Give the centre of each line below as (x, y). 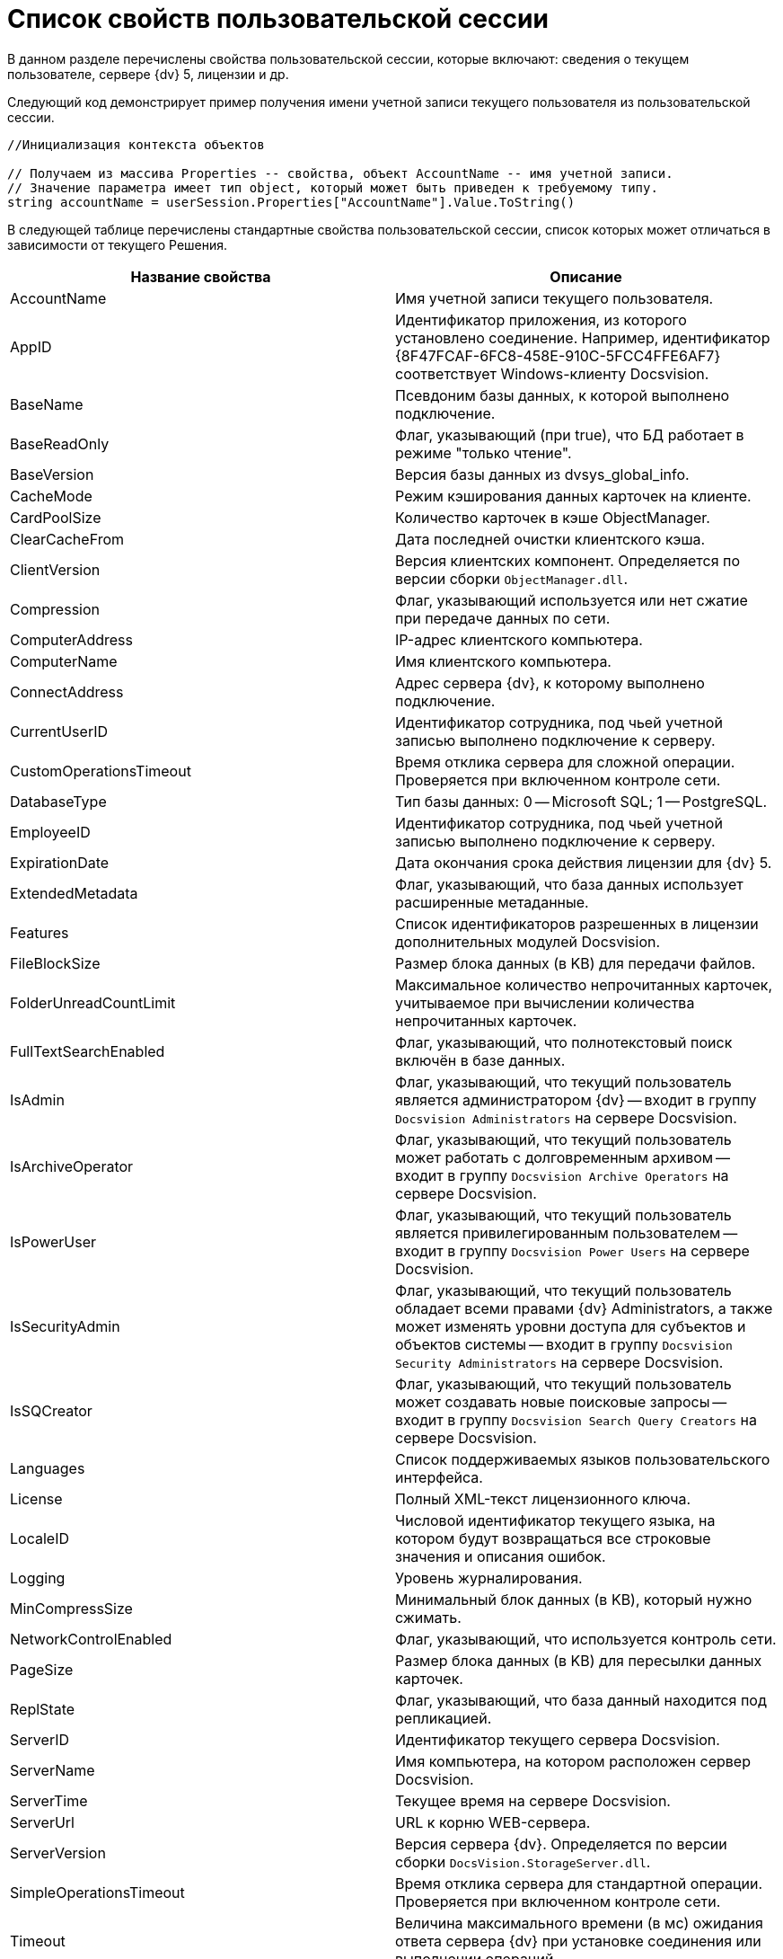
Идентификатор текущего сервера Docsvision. (558, 1739)
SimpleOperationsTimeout (97, 1892)
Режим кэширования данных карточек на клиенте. (573, 496)
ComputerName (64, 661)
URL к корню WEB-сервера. (493, 1822)
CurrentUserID (59, 731)
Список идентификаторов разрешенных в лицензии (577, 923)
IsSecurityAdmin (65, 1326)
